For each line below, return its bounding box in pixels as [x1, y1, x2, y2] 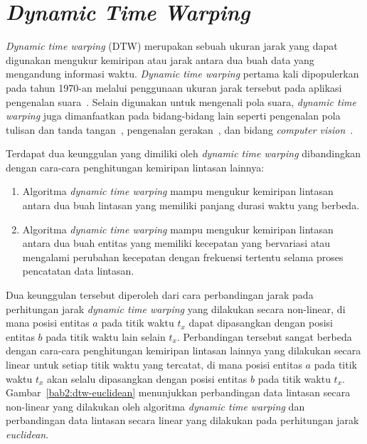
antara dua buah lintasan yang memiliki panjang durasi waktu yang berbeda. [22, 198, 360, 213]
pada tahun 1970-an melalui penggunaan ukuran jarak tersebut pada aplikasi [6, 80, 342, 95]
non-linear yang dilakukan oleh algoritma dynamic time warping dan [6, 398, 305, 413]
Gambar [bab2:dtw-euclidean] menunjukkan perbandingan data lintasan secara [6, 385, 351, 400]
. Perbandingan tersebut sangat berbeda [176, 329, 352, 344]
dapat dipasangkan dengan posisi [188, 315, 333, 330]
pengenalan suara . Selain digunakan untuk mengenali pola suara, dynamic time [6, 94, 356, 109]
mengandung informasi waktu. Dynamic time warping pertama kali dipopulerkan [6, 66, 359, 81]
